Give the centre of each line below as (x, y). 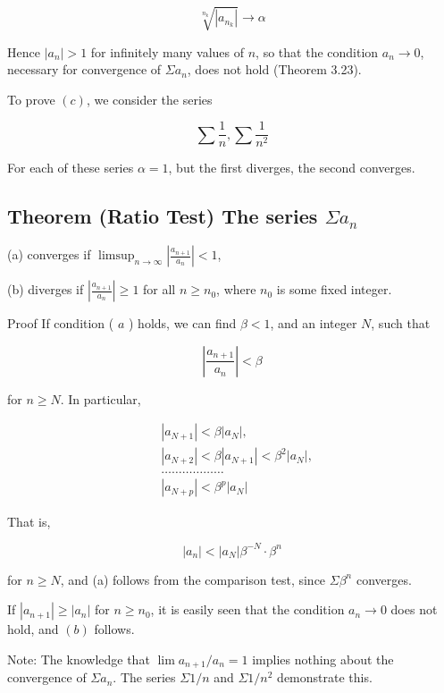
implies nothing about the (323, 659)
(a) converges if (49, 254)
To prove (31, 99)
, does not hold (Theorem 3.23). (274, 69)
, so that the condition (317, 51)
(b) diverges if (46, 289)
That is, (29, 521)
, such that (401, 323)
